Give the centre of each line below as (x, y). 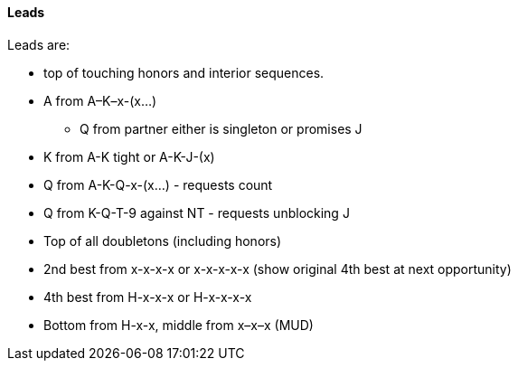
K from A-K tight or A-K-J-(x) (129, 156)
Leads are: (39, 44)
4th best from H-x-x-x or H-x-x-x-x (148, 297)
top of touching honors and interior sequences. (184, 72)
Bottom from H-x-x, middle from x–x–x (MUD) (179, 325)
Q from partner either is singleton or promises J (221, 128)
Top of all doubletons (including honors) (163, 241)
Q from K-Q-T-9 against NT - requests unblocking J (197, 212)
